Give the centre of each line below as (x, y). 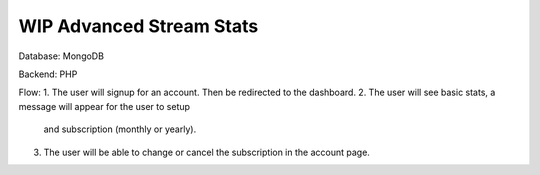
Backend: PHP (48, 74)
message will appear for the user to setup (104, 106)
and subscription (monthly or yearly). (120, 129)
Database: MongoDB (61, 56)
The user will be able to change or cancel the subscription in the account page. (206, 152)
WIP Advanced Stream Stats (138, 26)
